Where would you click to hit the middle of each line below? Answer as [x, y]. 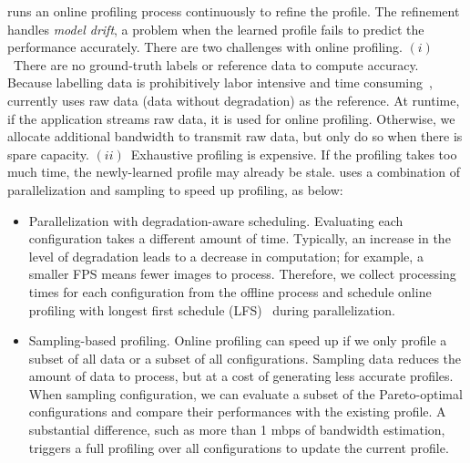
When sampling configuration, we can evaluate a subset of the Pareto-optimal [245, 393]
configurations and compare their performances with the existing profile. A [237, 412]
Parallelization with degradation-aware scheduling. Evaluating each [216, 220]
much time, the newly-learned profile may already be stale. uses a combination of [234, 172]
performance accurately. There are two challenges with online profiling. [205, 47]
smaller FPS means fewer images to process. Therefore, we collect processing [242, 274]
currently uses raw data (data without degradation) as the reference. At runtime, [234, 100]
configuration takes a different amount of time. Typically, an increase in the [240, 238]
